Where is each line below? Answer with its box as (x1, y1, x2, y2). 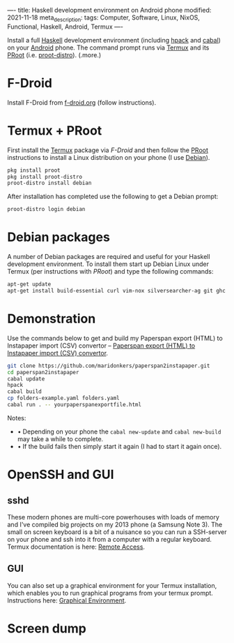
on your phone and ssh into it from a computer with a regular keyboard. (7, 535, 212, 543)
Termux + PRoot (7, 122, 102, 138)
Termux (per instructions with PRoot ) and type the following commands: (7, 267, 214, 276)
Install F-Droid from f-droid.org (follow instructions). (7, 98, 157, 107)
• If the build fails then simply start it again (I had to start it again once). (17, 442, 222, 450)
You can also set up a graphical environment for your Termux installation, (7, 581, 217, 589)
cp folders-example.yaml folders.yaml (7, 394, 120, 402)
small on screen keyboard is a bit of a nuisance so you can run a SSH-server (7, 527, 227, 536)
